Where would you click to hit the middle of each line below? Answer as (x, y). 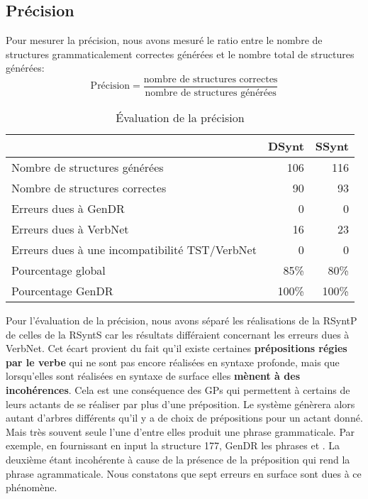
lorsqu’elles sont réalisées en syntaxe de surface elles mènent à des (153, 376)
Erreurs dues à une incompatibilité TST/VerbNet (134, 250)
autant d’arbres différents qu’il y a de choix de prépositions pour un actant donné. (184, 418)
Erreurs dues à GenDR (68, 209)
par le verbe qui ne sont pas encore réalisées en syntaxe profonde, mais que (173, 362)
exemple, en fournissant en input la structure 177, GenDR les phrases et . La (173, 445)
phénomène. (32, 487)
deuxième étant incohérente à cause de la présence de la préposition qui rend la (178, 459)
